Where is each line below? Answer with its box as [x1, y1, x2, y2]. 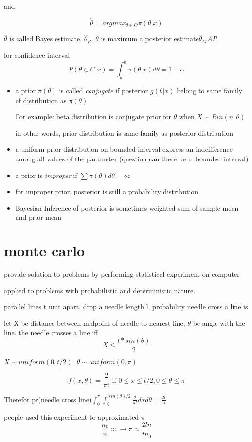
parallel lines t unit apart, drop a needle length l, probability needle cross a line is [4, 301, 248, 312]
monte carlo [4, 241, 85, 261]
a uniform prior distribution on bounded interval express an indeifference [15, 144, 233, 154]
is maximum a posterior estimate [101, 34, 199, 44]
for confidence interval [4, 50, 70, 60]
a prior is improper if [15, 170, 77, 180]
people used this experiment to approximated [4, 412, 139, 422]
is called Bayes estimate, [9, 34, 82, 44]
